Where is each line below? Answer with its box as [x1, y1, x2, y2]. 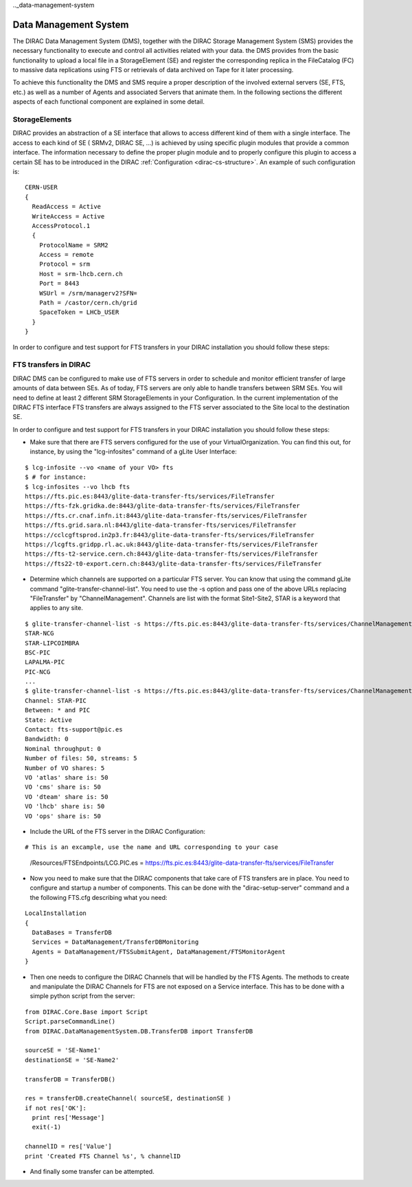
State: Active [25, 716, 72, 724]
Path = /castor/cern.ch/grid [38, 299, 137, 307]
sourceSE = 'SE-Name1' [25, 1046, 102, 1054]
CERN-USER [25, 183, 58, 192]
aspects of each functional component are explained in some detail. [12, 98, 205, 106]
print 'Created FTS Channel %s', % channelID [25, 1152, 181, 1160]
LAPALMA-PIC [25, 658, 65, 666]
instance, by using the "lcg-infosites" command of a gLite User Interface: [30, 447, 237, 456]
